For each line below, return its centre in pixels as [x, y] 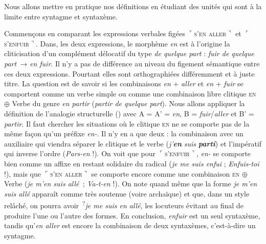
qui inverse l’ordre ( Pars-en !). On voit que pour [80, 153]
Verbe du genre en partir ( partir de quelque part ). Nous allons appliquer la [128, 103]
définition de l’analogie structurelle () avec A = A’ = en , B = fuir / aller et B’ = [129, 113]
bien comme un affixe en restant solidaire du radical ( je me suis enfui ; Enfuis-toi [132, 163]
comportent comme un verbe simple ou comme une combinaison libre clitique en [130, 93]
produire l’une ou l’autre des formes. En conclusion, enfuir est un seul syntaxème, [132, 215]
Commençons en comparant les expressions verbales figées [95, 33]
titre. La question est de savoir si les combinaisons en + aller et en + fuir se [124, 83]
